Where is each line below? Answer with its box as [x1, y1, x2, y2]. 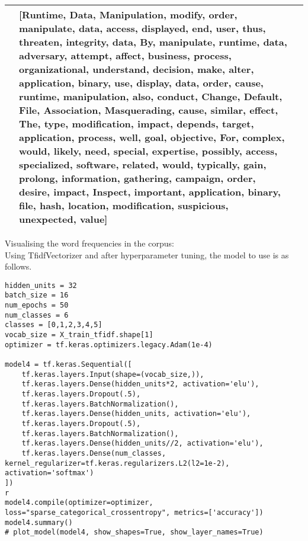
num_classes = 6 [5, 310, 69, 319]
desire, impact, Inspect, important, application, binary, [19, 185, 281, 199]
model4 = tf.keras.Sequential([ [5, 360, 132, 369]
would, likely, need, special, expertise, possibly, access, [19, 144, 278, 158]
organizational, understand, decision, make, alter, [19, 62, 254, 76]
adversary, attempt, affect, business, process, [19, 49, 232, 62]
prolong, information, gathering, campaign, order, [19, 171, 256, 185]
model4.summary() [5, 518, 73, 527]
